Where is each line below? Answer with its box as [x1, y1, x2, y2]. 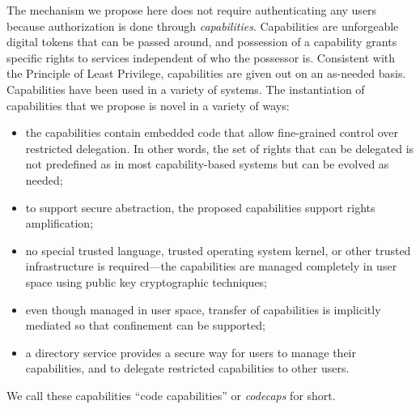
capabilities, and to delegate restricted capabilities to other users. [25, 360, 350, 377]
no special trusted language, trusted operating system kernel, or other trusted [25, 241, 411, 258]
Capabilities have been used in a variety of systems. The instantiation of [6, 80, 365, 97]
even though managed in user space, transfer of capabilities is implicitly [25, 300, 381, 317]
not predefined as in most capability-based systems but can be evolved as [25, 156, 389, 173]
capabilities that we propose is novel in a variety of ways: [6, 96, 290, 113]
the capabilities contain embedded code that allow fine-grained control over [25, 124, 399, 141]
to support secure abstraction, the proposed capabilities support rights [25, 198, 375, 215]
